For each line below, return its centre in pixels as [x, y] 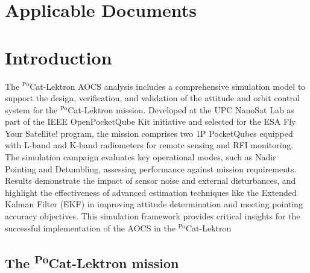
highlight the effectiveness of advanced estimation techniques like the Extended [151, 192]
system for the [31, 109]
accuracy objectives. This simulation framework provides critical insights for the [153, 216]
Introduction [59, 57]
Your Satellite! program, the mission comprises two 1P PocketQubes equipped [149, 133]
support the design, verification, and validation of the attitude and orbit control [152, 98]
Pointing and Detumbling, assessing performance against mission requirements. [151, 168]
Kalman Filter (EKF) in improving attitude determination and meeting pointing [154, 204]
